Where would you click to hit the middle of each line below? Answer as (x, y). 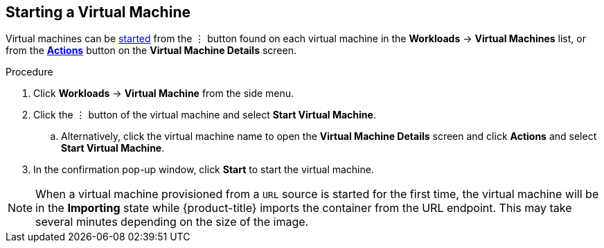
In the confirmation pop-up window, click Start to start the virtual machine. (204, 170)
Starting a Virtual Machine (98, 12)
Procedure (29, 72)
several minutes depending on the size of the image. (172, 222)
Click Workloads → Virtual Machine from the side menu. (164, 94)
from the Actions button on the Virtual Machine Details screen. (151, 51)
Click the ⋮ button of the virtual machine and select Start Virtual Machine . (205, 115)
